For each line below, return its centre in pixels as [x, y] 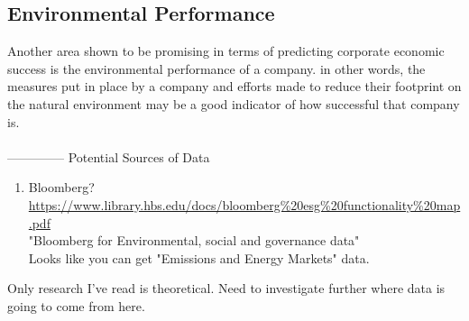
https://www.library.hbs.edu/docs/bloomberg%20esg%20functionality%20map [244, 204]
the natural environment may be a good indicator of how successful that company [234, 103]
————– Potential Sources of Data [109, 156]
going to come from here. [76, 305]
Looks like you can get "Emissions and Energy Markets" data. [199, 257]
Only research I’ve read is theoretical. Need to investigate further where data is [226, 288]
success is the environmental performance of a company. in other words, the [216, 68]
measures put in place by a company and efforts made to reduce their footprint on [234, 86]
